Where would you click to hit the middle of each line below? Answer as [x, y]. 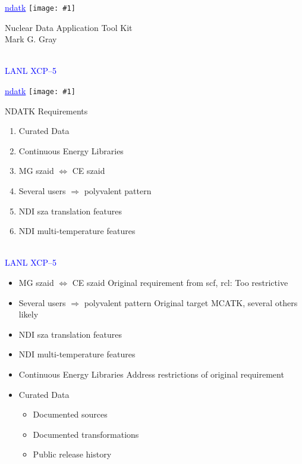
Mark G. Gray [31, 39]
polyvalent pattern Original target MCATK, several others [191, 302]
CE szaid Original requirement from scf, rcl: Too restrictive [180, 283]
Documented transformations [86, 434]
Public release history [72, 454]
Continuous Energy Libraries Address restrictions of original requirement [151, 374]
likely [29, 314]
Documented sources [70, 414]
